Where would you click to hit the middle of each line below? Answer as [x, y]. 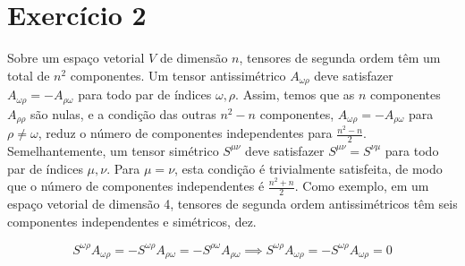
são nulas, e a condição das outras [123, 113]
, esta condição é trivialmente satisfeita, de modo [309, 168]
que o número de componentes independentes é [136, 186]
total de [29, 75]
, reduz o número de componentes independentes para [185, 133]
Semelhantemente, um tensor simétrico [113, 150]
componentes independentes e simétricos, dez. [132, 221]
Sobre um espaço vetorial [76, 58]
